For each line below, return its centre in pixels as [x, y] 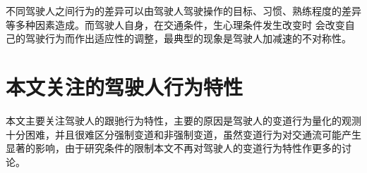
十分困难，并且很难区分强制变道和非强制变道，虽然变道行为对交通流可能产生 [183, 134]
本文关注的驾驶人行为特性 [125, 86]
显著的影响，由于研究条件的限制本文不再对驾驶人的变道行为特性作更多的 [174, 148]
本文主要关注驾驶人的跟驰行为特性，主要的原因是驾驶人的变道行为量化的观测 [183, 120]
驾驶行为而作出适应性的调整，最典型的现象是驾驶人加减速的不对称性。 [188, 38]
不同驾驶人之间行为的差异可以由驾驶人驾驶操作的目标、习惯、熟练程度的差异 [183, 11]
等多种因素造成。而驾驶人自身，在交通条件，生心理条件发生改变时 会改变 [175, 24]
